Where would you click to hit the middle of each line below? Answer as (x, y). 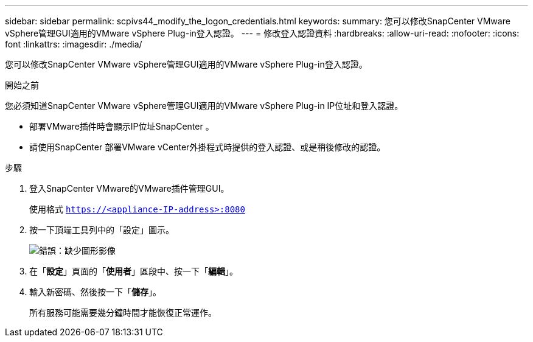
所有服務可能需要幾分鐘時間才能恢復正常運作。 (123, 312)
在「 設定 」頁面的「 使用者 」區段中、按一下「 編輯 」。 (134, 271)
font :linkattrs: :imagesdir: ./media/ (74, 44)
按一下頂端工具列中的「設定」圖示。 (102, 230)
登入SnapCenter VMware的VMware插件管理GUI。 (129, 188)
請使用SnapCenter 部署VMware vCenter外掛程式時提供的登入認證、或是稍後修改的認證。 (207, 147)
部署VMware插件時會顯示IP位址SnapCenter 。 (122, 126)
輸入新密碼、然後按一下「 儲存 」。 (95, 292)
